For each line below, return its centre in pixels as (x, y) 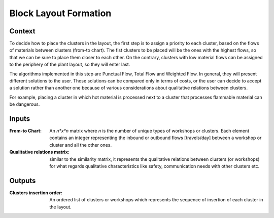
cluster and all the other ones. (80, 145)
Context (22, 31)
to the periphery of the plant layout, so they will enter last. (70, 64)
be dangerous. (25, 104)
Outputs (23, 180)
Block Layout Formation (60, 13)
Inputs (20, 119)
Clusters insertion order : (36, 193)
